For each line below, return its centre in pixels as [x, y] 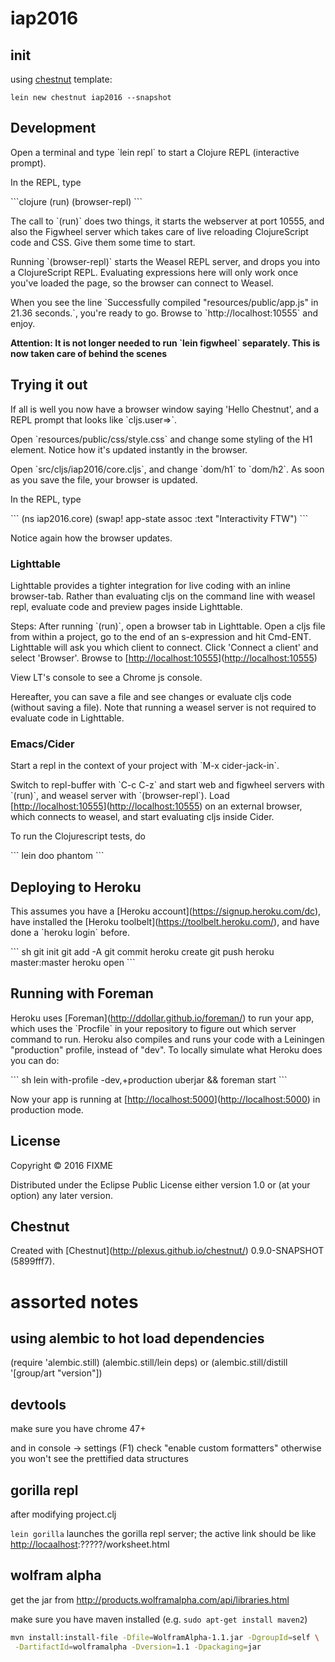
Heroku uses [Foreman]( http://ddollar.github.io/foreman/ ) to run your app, [162, 1018]
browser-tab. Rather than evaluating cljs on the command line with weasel [163, 596]
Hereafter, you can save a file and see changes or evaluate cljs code [151, 696]
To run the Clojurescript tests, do [78, 836]
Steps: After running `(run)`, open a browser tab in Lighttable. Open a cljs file [168, 626]
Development [53, 128]
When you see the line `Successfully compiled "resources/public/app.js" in [164, 302]
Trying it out [49, 385]
